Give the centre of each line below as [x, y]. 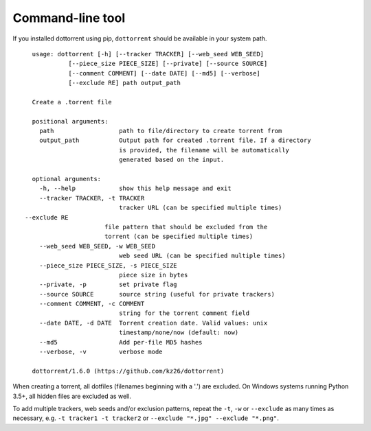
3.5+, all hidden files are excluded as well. [72, 396]
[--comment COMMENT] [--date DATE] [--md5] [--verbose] [164, 73]
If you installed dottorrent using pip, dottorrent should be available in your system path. [140, 38]
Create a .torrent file [72, 102]
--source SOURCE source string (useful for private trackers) [157, 294]
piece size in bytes [154, 275]
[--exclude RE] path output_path [125, 83]
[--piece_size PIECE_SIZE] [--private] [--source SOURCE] [168, 64]
